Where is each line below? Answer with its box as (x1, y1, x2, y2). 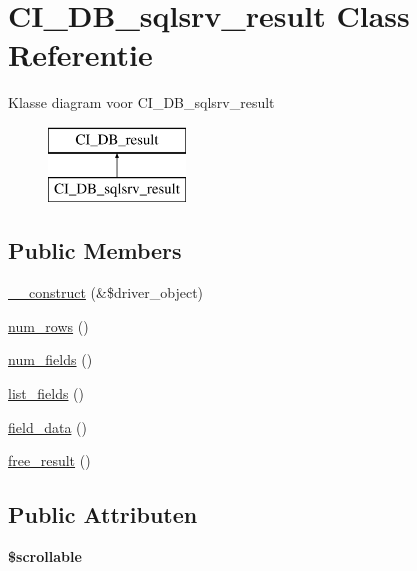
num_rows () (8, 315, 89, 336)
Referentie (8, 34, 153, 75)
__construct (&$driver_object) (8, 282, 204, 303)
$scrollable (8, 546, 82, 567)
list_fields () (8, 383, 85, 404)
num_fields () (8, 349, 93, 370)
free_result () (8, 450, 91, 471)
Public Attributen (8, 499, 198, 530)
